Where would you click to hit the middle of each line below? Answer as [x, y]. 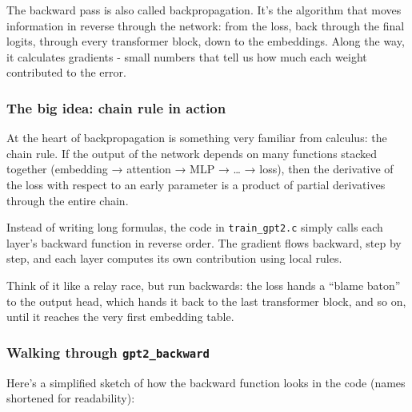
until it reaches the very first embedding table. [120, 317]
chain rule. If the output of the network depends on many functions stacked [192, 153]
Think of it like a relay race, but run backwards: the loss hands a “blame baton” [204, 285]
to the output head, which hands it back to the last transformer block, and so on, [206, 301]
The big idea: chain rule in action [116, 107]
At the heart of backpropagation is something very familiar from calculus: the [197, 138]
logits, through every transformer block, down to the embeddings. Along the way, [206, 41]
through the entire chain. [68, 200]
